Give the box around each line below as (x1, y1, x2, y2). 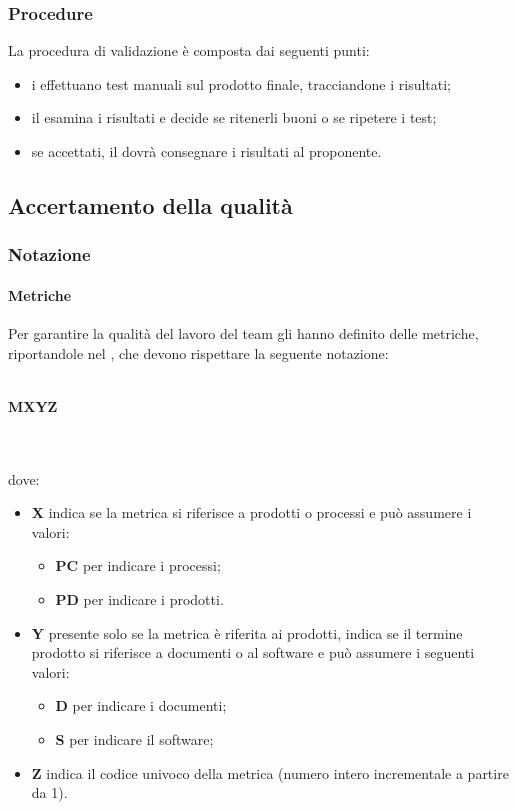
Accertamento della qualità (8, 189, 293, 220)
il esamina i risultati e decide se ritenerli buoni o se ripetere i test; (31, 107, 437, 128)
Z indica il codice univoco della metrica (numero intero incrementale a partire (31, 762, 509, 783)
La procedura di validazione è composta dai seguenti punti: (8, 40, 370, 61)
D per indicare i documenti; (55, 695, 227, 716)
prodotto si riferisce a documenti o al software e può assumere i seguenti (31, 642, 475, 663)
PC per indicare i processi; (55, 555, 221, 576)
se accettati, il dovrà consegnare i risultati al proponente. (31, 141, 382, 161)
